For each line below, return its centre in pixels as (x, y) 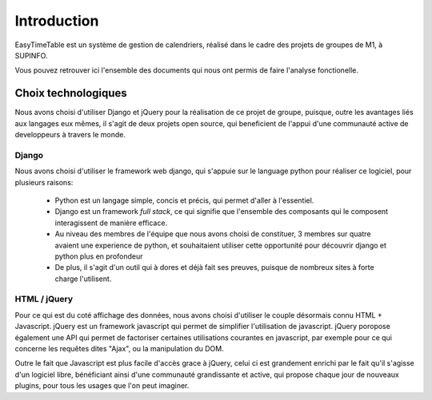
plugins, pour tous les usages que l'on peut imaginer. (102, 386)
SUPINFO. (31, 55)
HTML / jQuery (44, 299)
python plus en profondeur (99, 256)
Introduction (57, 21)
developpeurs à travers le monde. (70, 135)
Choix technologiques (71, 93)
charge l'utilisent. (83, 279)
